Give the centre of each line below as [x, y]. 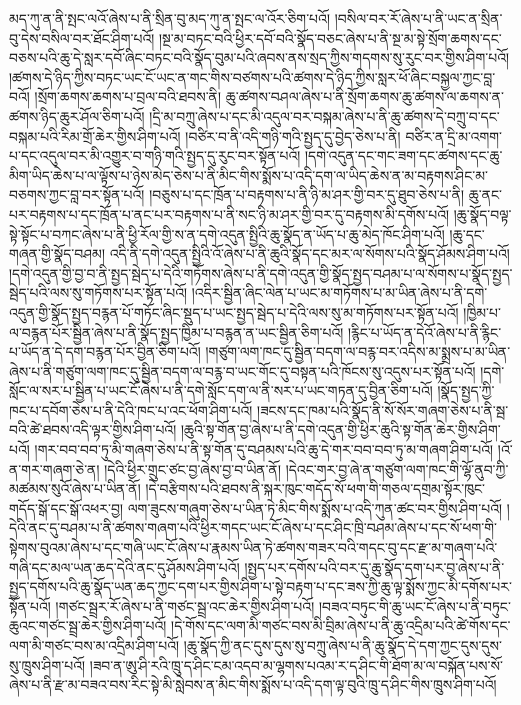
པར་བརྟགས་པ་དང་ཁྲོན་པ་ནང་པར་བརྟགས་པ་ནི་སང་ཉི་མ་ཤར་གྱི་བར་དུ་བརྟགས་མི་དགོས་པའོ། [229, 213]
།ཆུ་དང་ [467, 233]
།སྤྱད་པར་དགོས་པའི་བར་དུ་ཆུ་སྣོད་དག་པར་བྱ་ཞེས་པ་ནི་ [374, 566]
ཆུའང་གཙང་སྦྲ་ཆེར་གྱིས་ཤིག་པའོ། [88, 625]
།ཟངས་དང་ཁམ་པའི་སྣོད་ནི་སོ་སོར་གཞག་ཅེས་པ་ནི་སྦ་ [383, 409]
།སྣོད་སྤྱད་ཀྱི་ [466, 390]
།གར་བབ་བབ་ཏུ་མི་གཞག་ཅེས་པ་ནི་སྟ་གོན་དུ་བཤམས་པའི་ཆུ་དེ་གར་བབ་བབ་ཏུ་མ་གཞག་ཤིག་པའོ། [264, 449]
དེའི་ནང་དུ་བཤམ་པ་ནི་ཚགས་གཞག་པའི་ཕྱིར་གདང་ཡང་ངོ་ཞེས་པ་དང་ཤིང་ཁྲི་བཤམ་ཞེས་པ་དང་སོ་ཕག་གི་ [253, 527]
